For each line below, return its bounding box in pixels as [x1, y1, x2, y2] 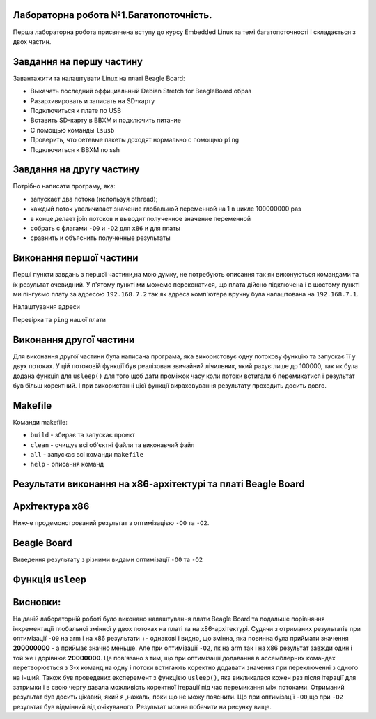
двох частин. [13, 37, 52, 45]
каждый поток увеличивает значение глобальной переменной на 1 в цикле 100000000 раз [30, 204, 301, 213]
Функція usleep [13, 574, 86, 586]
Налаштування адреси [13, 303, 80, 311]
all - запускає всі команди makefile [30, 451, 144, 459]
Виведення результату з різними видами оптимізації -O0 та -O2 [13, 555, 203, 564]
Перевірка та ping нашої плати [13, 315, 107, 324]
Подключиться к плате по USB [30, 106, 122, 114]
